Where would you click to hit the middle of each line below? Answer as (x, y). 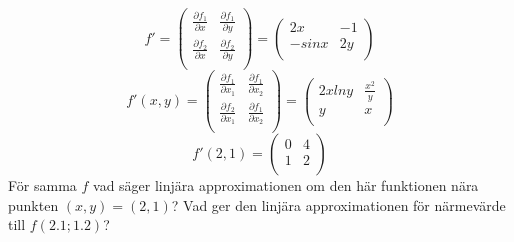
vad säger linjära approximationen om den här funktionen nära (286, 185)
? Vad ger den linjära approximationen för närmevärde (338, 204)
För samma (42, 185)
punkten (33, 204)
